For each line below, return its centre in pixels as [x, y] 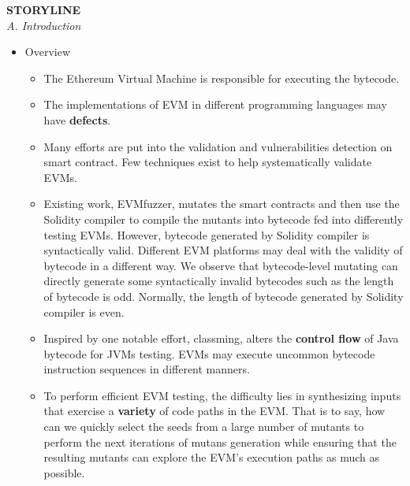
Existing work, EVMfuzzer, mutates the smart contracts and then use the [222, 204]
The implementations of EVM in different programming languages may [215, 104]
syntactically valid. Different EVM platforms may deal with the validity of [223, 250]
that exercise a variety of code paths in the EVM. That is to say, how [214, 411]
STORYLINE [44, 9]
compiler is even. [84, 312]
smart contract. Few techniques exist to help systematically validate [208, 162]
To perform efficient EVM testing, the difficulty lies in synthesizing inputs [222, 395]
